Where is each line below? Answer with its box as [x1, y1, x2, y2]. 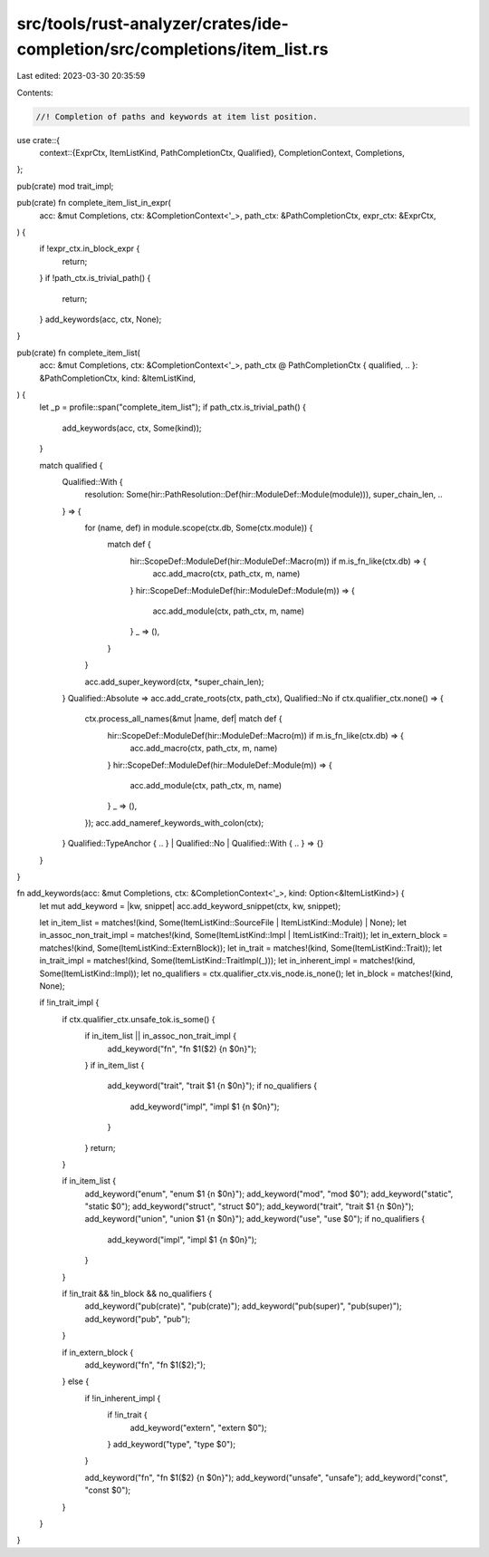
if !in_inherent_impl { [84, 1392, 161, 1404]
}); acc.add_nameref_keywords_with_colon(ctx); [84, 817, 264, 828]
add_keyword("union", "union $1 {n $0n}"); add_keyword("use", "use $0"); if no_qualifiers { [84, 1214, 426, 1224]
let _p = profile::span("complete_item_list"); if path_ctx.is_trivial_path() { [39, 401, 307, 412]
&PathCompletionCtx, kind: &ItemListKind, [39, 372, 197, 383]
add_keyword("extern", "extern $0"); [129, 1422, 267, 1433]
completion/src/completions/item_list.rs [16, 39, 329, 59]
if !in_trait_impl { [39, 997, 100, 1008]
